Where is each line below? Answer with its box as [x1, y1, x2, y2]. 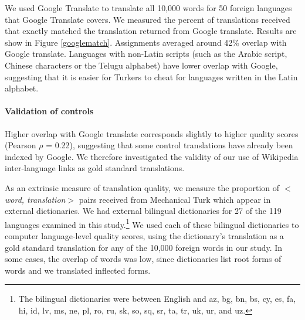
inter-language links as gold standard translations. [5, 162, 185, 174]
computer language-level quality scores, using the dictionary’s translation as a [5, 229, 284, 241]
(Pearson [5, 139, 36, 151]
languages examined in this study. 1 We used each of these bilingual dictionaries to [5, 216, 299, 230]
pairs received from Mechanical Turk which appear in [79, 193, 271, 205]
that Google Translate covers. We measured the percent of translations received [5, 13, 290, 25]
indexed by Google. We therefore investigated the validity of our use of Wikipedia [5, 150, 299, 162]
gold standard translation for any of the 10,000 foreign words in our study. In [5, 241, 283, 253]
